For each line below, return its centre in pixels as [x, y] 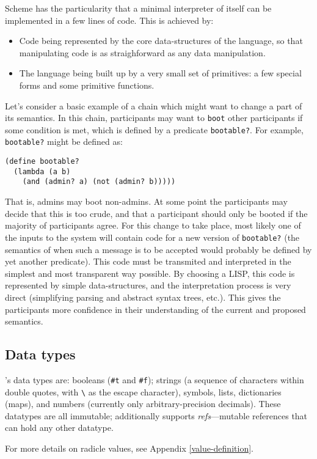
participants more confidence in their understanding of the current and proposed [155, 309]
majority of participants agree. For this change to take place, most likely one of [153, 225]
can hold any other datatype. [59, 428]
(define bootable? [42, 162]
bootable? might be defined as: [64, 141]
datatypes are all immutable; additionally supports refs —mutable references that [156, 415]
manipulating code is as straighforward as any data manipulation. [142, 52]
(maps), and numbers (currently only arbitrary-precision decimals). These [143, 404]
